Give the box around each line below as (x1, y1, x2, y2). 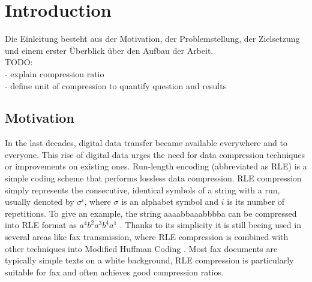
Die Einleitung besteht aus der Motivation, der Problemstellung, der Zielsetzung (5, 32, 300, 45)
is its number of (227, 195, 285, 208)
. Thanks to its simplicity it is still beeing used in (119, 219, 301, 231)
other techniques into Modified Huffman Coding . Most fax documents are (5, 242, 278, 254)
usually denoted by (5, 195, 74, 208)
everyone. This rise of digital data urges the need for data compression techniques (5, 148, 305, 160)
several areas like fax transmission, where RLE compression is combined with (5, 231, 289, 243)
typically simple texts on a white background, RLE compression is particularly (5, 254, 294, 266)
